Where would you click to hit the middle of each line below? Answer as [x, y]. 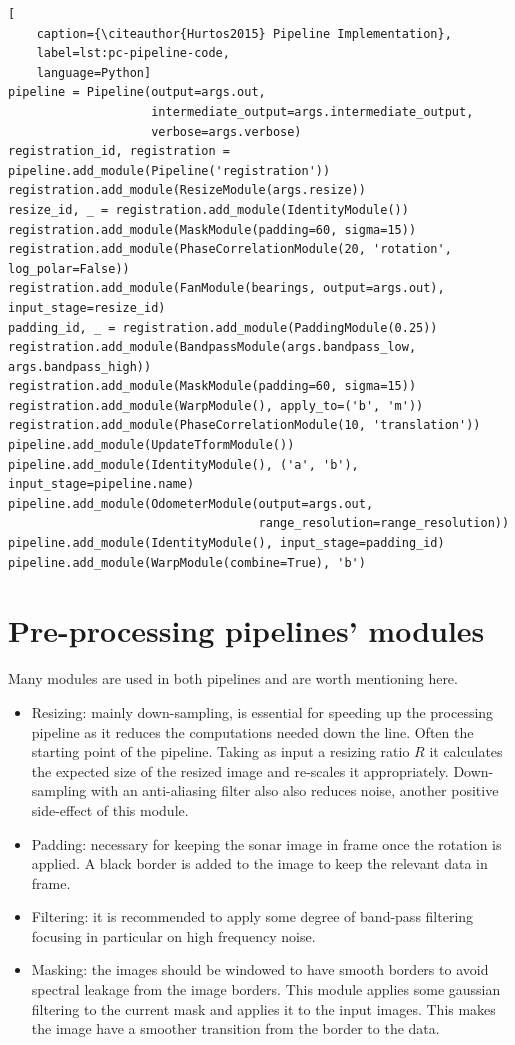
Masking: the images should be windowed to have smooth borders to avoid [260, 969]
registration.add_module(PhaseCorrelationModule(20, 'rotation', [230, 249]
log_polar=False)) [69, 268]
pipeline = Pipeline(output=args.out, [137, 92]
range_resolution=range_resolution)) [384, 523]
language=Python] [94, 72]
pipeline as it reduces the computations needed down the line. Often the [252, 731]
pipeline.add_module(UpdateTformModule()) [151, 445]
